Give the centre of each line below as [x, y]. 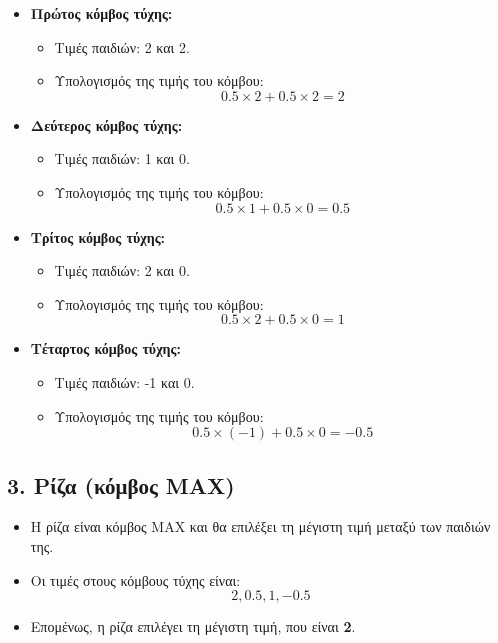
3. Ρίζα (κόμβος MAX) [121, 484]
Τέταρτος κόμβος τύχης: [105, 348]
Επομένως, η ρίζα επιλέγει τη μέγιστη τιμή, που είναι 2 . [193, 626]
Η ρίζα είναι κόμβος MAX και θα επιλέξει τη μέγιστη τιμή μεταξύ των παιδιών [260, 526]
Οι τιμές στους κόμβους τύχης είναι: [135, 579]
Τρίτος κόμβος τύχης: [98, 236]
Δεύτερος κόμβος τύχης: [106, 124]
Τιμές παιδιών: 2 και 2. [122, 46]
